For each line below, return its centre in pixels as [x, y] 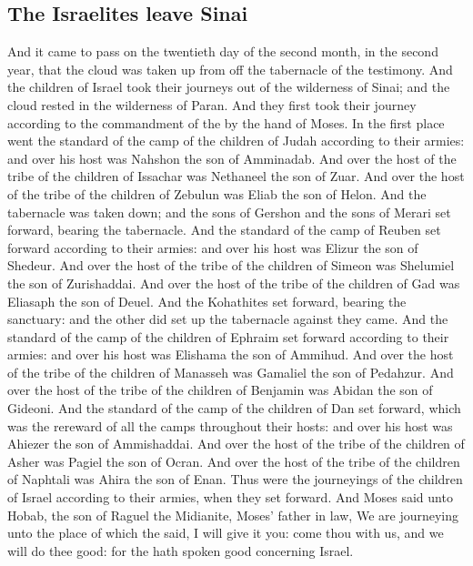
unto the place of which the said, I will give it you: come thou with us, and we [226, 533]
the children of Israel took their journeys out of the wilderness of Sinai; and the [229, 87]
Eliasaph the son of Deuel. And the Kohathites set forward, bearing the [207, 301]
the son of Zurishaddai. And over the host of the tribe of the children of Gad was [234, 283]
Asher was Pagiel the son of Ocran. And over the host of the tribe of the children [234, 461]
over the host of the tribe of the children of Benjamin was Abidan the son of [220, 390]
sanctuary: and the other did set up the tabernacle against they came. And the [228, 319]
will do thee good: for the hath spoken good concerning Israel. [181, 550]
